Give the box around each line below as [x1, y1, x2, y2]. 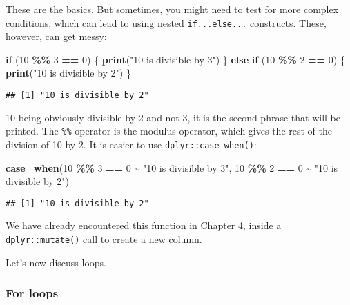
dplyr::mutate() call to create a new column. [6, 232, 202, 246]
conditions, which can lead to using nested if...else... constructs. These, [6, 15, 327, 30]
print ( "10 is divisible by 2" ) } [6, 66, 131, 80]
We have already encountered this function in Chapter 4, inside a [6, 218, 282, 233]
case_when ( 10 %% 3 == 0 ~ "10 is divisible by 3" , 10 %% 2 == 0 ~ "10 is [6, 160, 338, 175]
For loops [6, 284, 59, 302]
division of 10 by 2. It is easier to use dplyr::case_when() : [6, 137, 257, 151]
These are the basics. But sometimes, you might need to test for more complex [6, 2, 339, 16]
